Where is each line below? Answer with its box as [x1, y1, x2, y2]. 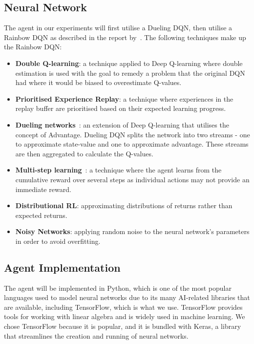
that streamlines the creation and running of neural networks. [4, 330, 189, 341]
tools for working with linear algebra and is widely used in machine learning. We [4, 311, 245, 322]
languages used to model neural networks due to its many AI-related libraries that [4, 292, 250, 302]
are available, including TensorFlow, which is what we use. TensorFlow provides [4, 301, 243, 312]
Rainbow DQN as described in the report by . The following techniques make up [4, 32, 246, 42]
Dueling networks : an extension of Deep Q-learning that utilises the [15, 119, 229, 129]
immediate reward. [15, 184, 71, 194]
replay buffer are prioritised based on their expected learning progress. [15, 103, 226, 113]
